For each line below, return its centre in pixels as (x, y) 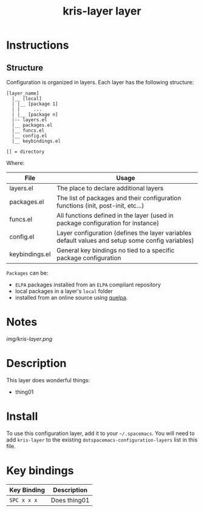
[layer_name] (23, 93)
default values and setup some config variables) (125, 241)
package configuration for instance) (108, 223)
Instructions (38, 45)
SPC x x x (23, 500)
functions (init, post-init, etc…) (100, 206)
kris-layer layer (102, 11)
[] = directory (25, 152)
